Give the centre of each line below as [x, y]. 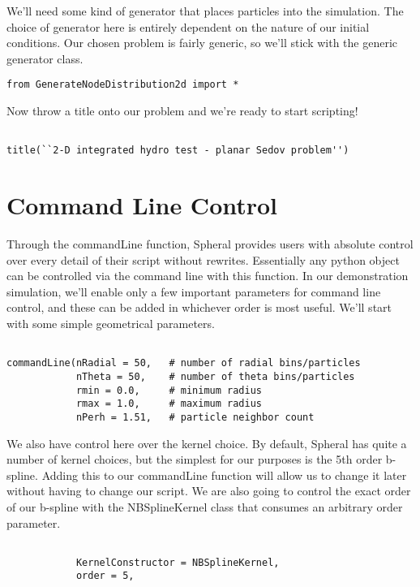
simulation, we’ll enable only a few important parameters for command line [194, 291]
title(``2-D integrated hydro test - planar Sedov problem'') [178, 151]
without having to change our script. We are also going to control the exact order [209, 491]
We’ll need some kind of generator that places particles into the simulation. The [205, 11]
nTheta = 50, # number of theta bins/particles [215, 376]
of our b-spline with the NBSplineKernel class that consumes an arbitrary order [205, 506]
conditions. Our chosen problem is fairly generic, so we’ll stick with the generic [202, 43]
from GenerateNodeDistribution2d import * [123, 85]
